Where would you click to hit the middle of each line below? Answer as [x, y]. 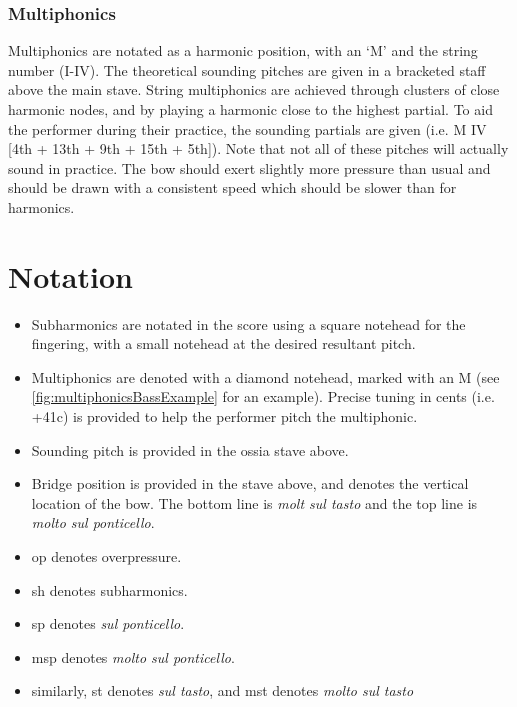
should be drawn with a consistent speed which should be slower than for [232, 187]
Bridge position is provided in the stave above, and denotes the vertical [250, 483]
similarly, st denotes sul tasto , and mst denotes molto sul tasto [222, 690]
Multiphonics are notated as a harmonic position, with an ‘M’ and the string [243, 50]
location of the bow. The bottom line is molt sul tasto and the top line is [254, 502]
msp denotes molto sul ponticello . [133, 656]
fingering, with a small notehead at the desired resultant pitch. [223, 343]
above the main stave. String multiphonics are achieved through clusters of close [254, 89]
